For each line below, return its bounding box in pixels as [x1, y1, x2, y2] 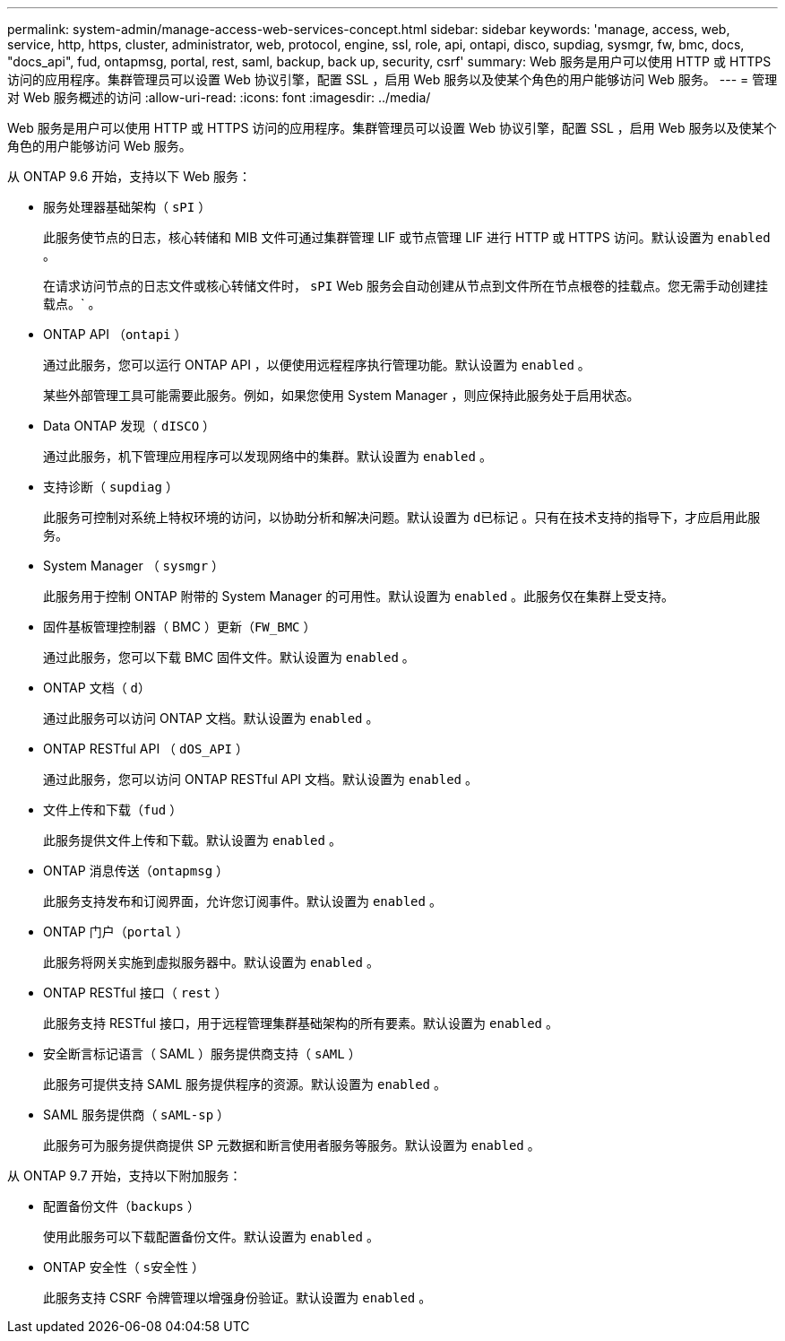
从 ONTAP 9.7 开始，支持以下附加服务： [7, 1168, 242, 1183]
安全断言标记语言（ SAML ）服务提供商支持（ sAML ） [43, 1046, 361, 1061]
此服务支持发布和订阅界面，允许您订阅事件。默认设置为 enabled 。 [43, 893, 442, 909]
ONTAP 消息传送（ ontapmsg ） [43, 863, 229, 878]
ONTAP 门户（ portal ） [43, 924, 189, 939]
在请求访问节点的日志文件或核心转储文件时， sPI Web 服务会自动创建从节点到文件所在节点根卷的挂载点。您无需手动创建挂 [43, 278, 768, 293]
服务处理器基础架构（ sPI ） [43, 199, 211, 214]
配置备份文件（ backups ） [43, 1198, 200, 1214]
